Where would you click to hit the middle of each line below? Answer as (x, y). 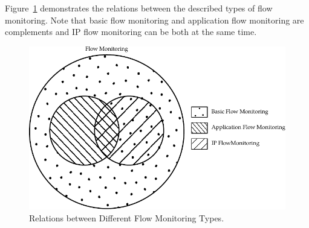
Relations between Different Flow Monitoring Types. (127, 218)
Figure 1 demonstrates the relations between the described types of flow (139, 8)
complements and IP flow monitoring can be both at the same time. (131, 32)
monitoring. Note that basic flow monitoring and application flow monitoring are (154, 20)
